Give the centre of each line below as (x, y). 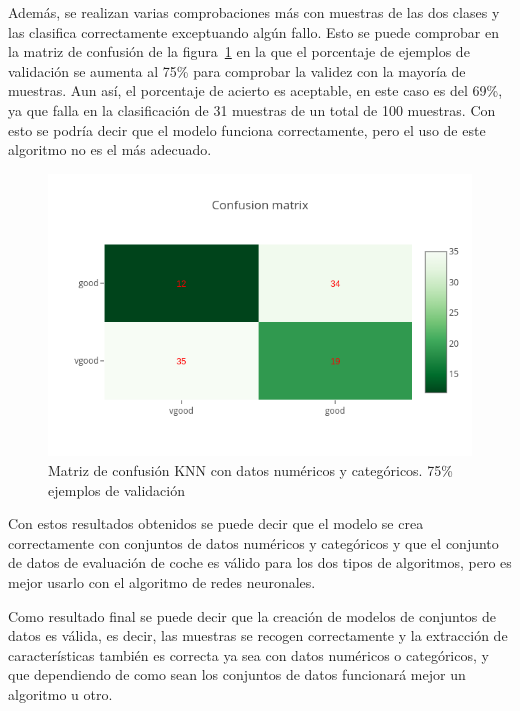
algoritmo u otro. (60, 693)
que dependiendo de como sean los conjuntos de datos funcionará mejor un (237, 674)
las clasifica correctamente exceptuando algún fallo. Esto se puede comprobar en (254, 31)
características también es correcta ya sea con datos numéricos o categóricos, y (248, 654)
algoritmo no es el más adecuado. (110, 149)
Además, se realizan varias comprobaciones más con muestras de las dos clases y (254, 12)
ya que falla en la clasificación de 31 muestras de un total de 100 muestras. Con (252, 109)
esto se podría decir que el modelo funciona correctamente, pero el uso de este (247, 129)
